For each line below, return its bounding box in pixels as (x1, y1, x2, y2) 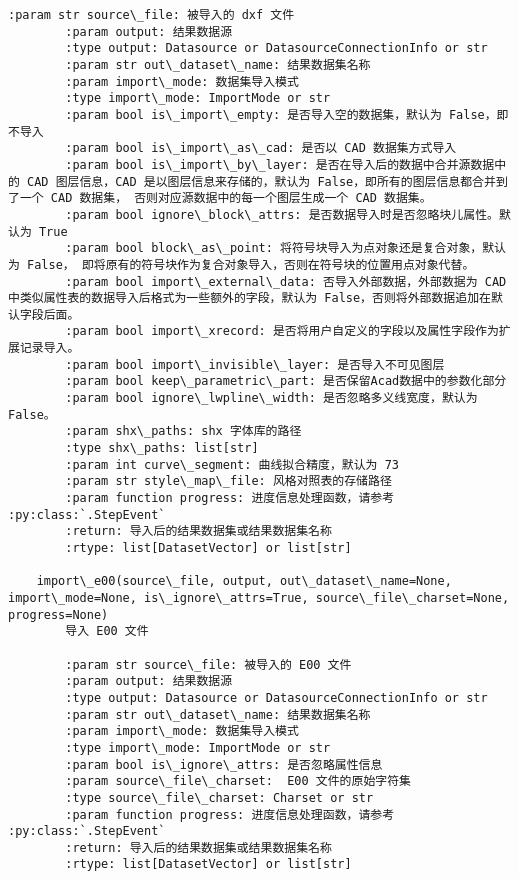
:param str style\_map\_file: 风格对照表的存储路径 (65, 474, 392, 489)
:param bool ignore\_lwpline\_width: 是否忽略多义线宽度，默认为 (65, 391, 478, 406)
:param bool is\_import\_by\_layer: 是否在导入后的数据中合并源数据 (65, 157, 495, 172)
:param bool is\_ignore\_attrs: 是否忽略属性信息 (65, 757, 383, 772)
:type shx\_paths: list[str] (65, 441, 259, 456)
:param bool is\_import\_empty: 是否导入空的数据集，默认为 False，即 (65, 107, 509, 122)
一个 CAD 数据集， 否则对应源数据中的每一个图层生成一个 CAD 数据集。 (19, 191, 432, 206)
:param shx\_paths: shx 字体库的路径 (65, 424, 302, 439)
